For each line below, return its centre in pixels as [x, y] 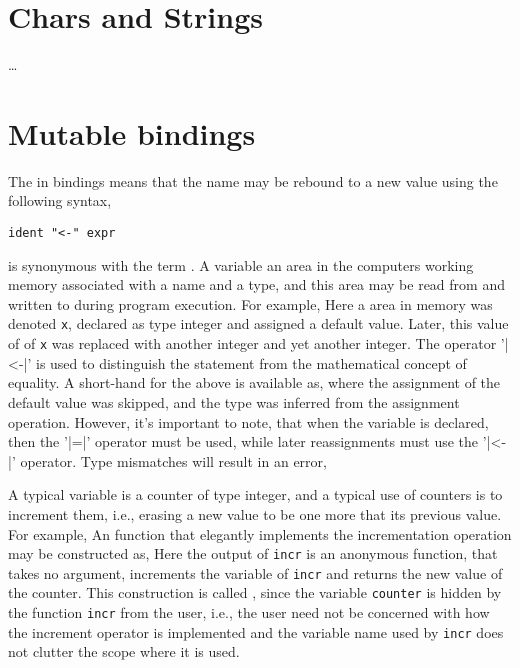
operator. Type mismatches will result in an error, [173, 460]
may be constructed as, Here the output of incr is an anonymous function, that [253, 553]
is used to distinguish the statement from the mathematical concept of [251, 362]
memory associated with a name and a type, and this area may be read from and [256, 284]
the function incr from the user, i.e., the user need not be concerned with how [249, 612]
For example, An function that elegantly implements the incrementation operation [260, 533]
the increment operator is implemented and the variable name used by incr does [256, 631]
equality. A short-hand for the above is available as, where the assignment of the [254, 382]
